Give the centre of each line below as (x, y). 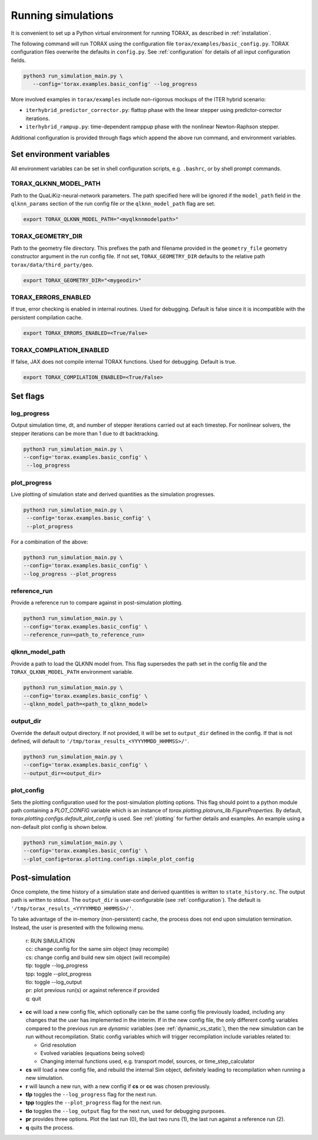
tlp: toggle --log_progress (57, 966)
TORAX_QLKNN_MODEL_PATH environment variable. (72, 672)
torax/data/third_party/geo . (52, 265)
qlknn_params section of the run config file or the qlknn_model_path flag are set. (113, 204)
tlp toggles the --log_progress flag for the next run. (91, 1094)
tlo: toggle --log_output (54, 982)
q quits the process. (50, 1127)
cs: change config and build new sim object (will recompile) (98, 957)
